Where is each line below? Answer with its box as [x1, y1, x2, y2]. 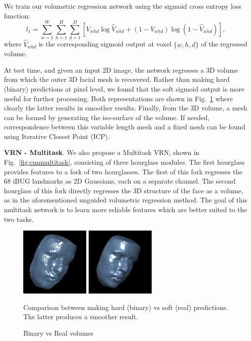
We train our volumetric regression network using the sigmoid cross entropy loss [4, 1, 242, 11]
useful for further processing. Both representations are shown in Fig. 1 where [4, 93, 233, 103]
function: [4, 10, 31, 20]
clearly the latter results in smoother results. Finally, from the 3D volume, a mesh [4, 103, 248, 113]
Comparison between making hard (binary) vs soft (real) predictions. [23, 302, 228, 312]
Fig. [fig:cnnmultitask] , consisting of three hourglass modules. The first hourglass [4, 157, 245, 167]
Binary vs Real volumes [23, 328, 94, 338]
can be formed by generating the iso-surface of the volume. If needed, [4, 112, 210, 122]
